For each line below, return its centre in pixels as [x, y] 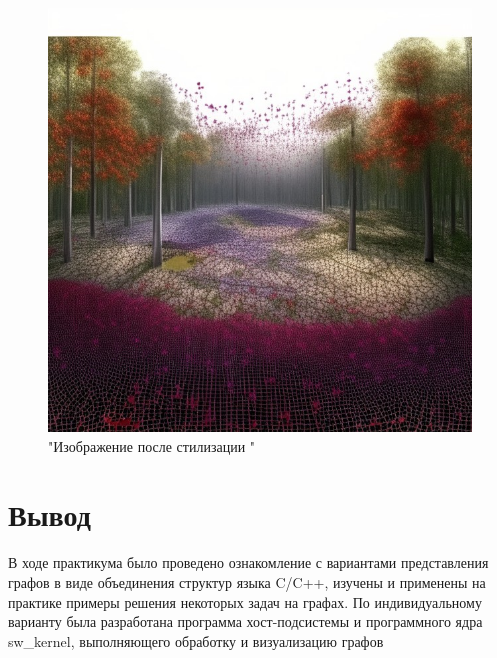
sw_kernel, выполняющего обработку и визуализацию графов [196, 640]
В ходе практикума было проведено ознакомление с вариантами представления [248, 562]
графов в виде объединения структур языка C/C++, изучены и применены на [247, 581]
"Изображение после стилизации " [152, 445]
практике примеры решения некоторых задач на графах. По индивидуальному [245, 601]
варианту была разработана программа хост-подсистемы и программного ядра [245, 621]
